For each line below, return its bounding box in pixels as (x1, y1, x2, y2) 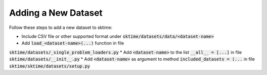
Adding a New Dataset (9, 7, 103, 18)
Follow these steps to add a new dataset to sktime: (9, 25, 113, 30)
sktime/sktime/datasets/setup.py (9, 63, 90, 69)
